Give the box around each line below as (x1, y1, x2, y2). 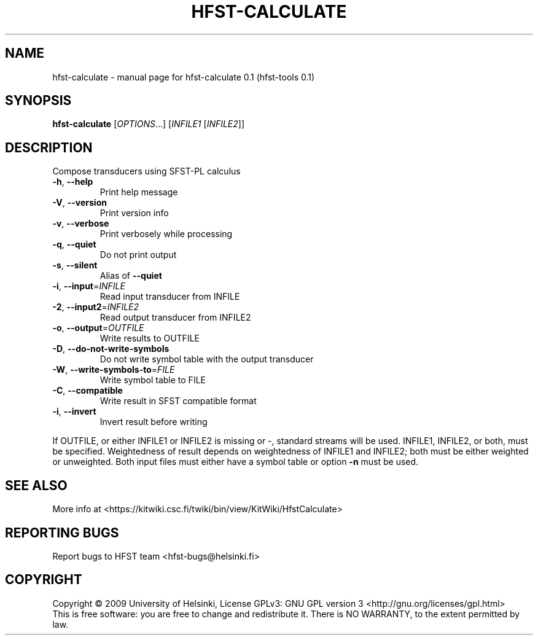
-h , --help (52, 176, 93, 187)
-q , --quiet (52, 239, 96, 250)
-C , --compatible (52, 385, 123, 396)
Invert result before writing (99, 416, 208, 427)
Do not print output (99, 249, 177, 260)
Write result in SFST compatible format (99, 396, 257, 407)
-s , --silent (52, 260, 98, 271)
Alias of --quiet (99, 270, 162, 281)
